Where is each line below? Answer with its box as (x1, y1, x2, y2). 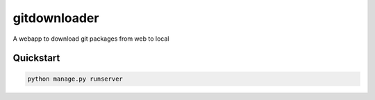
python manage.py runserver (27, 74, 123, 83)
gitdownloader (12, 10, 99, 26)
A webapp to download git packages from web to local (12, 34, 169, 43)
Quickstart (12, 52, 60, 64)
